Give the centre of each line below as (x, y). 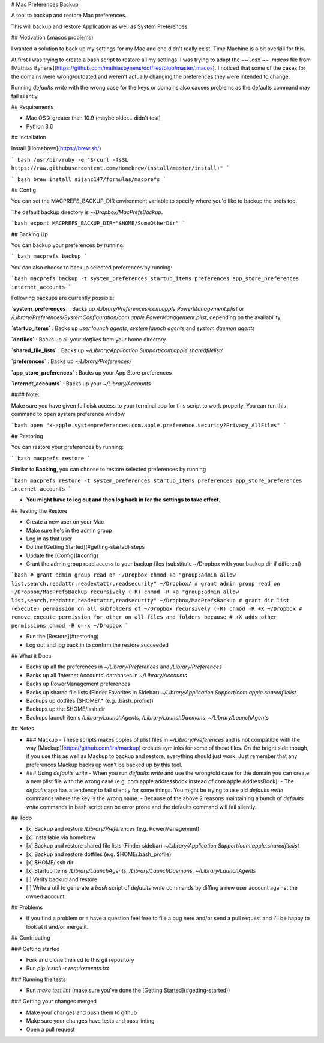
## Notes (22, 729)
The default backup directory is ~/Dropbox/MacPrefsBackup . (87, 212)
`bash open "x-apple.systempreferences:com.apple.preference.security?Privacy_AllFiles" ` (149, 425)
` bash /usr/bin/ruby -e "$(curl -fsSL (70, 160)
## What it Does (31, 656)
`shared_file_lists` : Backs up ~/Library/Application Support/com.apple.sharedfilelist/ (117, 350)
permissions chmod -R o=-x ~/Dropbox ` (70, 625)
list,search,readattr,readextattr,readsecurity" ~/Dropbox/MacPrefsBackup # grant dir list (150, 600)
